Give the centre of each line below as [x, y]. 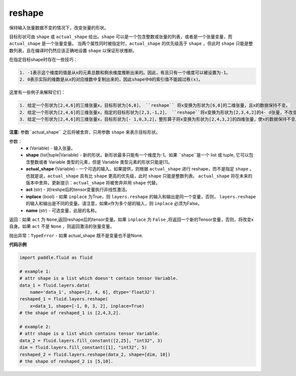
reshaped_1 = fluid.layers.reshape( [64, 299]
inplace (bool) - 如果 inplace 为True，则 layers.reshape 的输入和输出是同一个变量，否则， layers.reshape [141, 196]
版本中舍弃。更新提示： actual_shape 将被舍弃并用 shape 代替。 [93, 182]
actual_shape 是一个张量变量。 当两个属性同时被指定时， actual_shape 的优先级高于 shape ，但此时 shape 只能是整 [131, 43]
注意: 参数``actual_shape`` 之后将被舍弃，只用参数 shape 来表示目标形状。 [85, 132]
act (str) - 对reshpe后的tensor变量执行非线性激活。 [78, 190]
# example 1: [35, 271]
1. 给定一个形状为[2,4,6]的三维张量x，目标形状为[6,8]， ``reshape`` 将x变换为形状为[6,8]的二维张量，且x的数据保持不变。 [155, 105]
